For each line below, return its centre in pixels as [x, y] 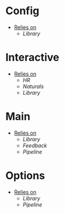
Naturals [33, 86]
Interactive [32, 58]
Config [22, 11]
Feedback [35, 145]
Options [25, 176]
